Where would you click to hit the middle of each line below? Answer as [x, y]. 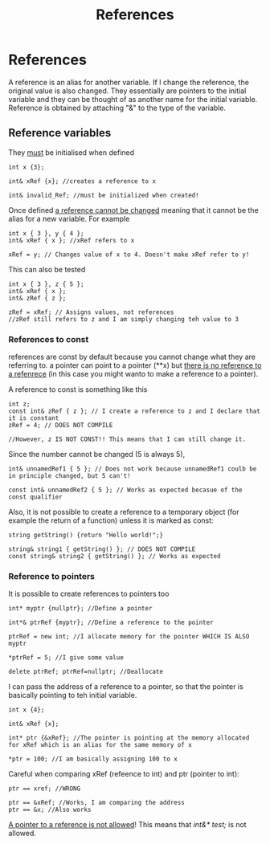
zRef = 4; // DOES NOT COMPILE [61, 426]
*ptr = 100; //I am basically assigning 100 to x [93, 759]
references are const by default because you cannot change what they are [132, 357]
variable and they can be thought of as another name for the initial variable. [133, 99]
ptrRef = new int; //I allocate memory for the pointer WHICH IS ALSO [129, 637]
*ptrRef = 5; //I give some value [66, 658]
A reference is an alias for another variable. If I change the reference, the [129, 82]
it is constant [34, 418]
